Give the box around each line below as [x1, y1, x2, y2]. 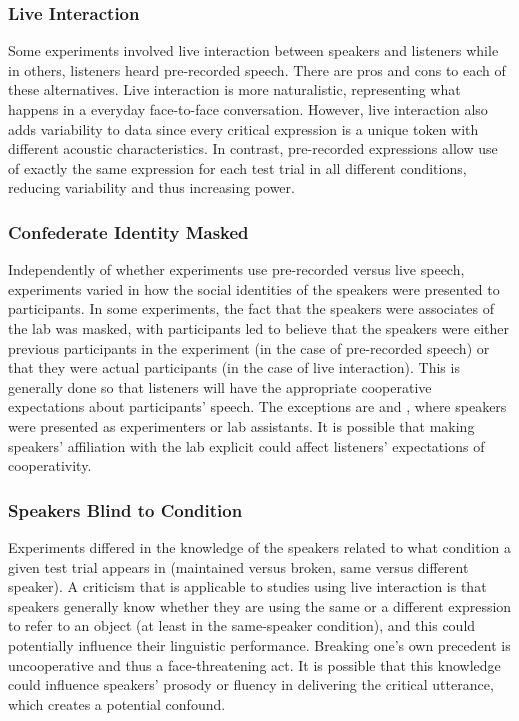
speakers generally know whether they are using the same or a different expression [8, 595, 512, 616]
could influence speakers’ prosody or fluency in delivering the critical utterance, [8, 674, 494, 695]
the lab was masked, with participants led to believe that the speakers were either [8, 317, 509, 338]
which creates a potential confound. [8, 693, 226, 714]
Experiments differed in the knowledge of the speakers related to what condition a [8, 536, 512, 557]
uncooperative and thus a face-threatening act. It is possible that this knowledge [8, 654, 501, 675]
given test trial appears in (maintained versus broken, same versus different [8, 556, 469, 577]
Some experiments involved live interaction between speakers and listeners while [8, 40, 499, 61]
